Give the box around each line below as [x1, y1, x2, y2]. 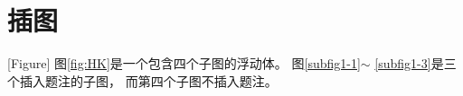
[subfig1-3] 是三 [374, 54, 457, 73]
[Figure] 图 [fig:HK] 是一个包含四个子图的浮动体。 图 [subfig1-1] [7, 54, 361, 73]
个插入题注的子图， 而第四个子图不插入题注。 [7, 71, 278, 90]
